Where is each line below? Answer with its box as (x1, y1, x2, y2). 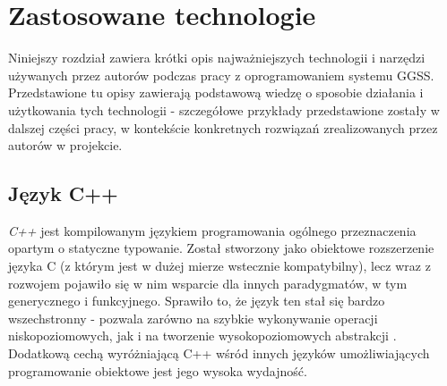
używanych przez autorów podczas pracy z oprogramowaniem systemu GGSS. (8, 65, 434, 84)
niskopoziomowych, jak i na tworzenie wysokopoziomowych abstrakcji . (8, 326, 397, 345)
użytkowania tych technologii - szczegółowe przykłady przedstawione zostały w (8, 100, 440, 119)
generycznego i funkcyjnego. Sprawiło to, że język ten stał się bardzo (8, 291, 385, 310)
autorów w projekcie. (8, 136, 123, 155)
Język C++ (8, 180, 118, 207)
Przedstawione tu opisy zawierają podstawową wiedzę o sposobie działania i (8, 83, 424, 102)
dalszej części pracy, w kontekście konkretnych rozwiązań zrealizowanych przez (8, 118, 438, 137)
